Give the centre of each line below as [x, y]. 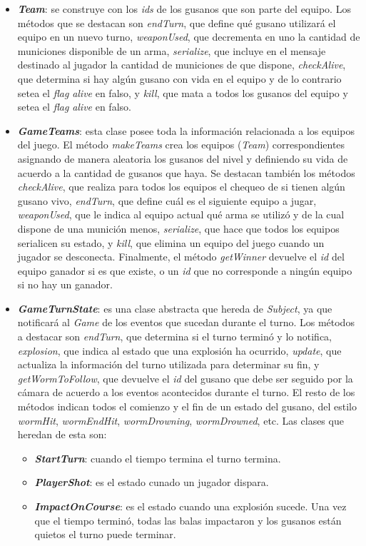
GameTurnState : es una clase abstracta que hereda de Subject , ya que [175, 308]
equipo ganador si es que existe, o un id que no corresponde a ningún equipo [185, 270]
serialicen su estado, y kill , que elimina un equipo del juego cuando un [171, 242]
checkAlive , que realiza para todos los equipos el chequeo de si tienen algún [181, 187]
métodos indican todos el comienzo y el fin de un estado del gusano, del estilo [187, 406]
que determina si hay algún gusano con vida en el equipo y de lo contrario [179, 78]
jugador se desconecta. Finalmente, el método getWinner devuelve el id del [181, 257]
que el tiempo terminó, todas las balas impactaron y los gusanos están [188, 520]
